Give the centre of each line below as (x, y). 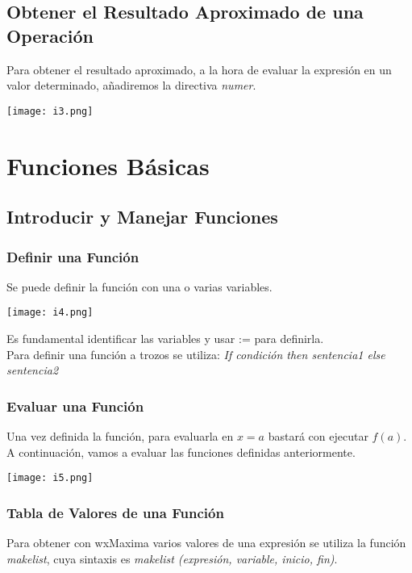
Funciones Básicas (108, 165)
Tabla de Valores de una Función (115, 512)
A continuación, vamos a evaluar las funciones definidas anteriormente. (181, 452)
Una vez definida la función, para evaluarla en (120, 436)
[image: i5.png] (50, 478)
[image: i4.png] (50, 313)
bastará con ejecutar (318, 436)
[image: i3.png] (50, 111)
